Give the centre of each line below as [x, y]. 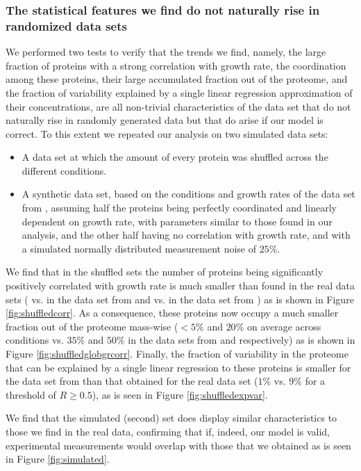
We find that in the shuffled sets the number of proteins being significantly [165, 272]
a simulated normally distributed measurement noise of [139, 248]
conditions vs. [35, 340]
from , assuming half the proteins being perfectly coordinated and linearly [179, 208]
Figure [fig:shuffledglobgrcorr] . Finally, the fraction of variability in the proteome [177, 354]
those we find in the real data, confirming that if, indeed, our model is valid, [168, 431]
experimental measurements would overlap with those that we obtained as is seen [178, 445]
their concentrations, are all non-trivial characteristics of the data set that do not [178, 106]
